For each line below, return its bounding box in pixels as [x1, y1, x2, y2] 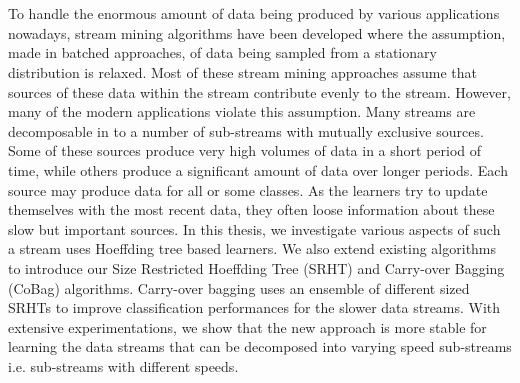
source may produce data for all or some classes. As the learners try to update [8, 179, 488, 200]
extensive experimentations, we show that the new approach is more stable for [8, 316, 487, 337]
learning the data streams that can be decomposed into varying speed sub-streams [8, 336, 512, 357]
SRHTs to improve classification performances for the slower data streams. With [8, 297, 501, 318]
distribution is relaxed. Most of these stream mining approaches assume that [8, 61, 477, 82]
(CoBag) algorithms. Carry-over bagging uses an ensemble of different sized [8, 277, 470, 298]
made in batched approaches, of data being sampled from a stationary [8, 42, 437, 63]
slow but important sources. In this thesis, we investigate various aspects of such [8, 218, 501, 239]
